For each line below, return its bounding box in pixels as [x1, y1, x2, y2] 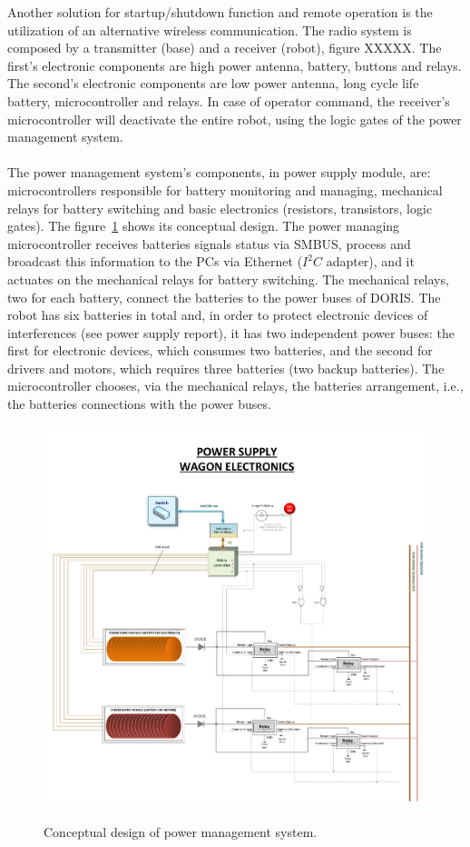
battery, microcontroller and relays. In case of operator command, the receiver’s [7, 91, 450, 110]
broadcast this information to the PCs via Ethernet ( [7, 252, 303, 271]
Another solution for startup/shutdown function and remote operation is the [7, 3, 433, 21]
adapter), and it [326, 252, 415, 271]
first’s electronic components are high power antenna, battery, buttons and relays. [7, 55, 462, 75]
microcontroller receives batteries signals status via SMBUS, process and [7, 234, 411, 253]
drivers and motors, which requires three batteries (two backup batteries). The [7, 358, 445, 377]
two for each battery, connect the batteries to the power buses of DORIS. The [7, 287, 441, 306]
